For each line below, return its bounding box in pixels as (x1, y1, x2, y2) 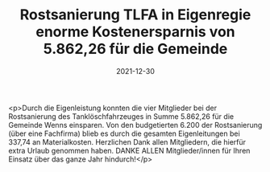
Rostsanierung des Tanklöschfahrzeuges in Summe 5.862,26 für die (8, 111, 235, 121)
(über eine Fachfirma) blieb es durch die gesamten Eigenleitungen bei (8, 129, 240, 138)
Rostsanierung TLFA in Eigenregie (19, 6, 251, 24)
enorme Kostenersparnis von (35, 23, 235, 41)
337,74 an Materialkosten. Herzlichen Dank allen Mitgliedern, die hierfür (8, 137, 247, 146)
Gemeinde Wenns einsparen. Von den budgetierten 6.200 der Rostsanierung (8, 120, 263, 129)
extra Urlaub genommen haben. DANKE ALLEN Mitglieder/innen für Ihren (8, 145, 251, 155)
